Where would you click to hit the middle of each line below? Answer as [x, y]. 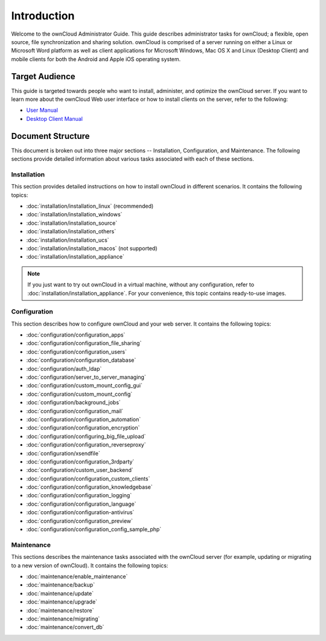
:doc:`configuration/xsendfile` [63, 453]
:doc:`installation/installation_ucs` [68, 240]
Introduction [43, 16]
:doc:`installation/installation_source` [72, 223]
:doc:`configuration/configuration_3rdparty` [80, 462]
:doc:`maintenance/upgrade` [62, 602]
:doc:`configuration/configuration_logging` [79, 495]
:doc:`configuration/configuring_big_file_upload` [86, 436]
